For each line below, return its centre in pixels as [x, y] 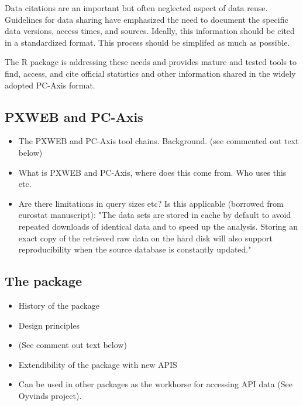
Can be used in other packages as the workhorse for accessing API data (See [155, 384]
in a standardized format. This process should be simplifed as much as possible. [147, 42]
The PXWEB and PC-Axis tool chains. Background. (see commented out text [159, 141]
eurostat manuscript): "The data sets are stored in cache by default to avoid [155, 215]
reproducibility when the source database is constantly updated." [135, 249]
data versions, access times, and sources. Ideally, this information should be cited [150, 31]
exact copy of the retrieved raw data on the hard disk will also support [145, 238]
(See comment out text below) [73, 345]
